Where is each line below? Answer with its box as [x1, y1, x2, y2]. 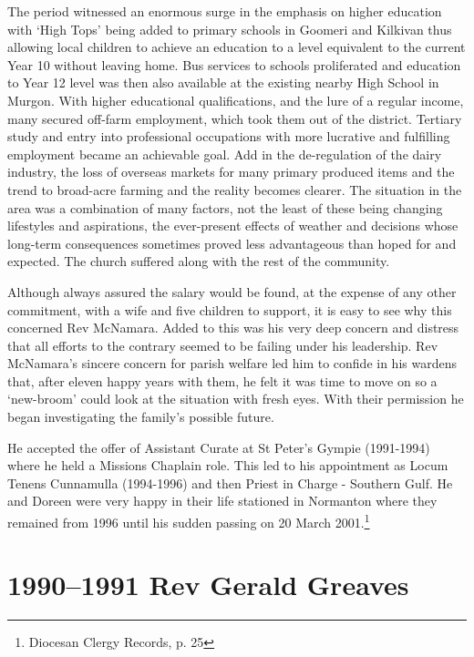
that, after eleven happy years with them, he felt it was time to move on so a [7, 371, 438, 390]
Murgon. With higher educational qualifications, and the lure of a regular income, [7, 90, 464, 109]
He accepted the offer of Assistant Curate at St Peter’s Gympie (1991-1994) [7, 437, 430, 457]
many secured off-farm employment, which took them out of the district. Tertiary [7, 108, 462, 128]
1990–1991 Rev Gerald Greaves [7, 566, 409, 603]
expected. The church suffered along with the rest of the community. [7, 252, 390, 271]
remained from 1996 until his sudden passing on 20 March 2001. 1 [7, 510, 370, 531]
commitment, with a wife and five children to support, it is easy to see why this [7, 300, 452, 319]
